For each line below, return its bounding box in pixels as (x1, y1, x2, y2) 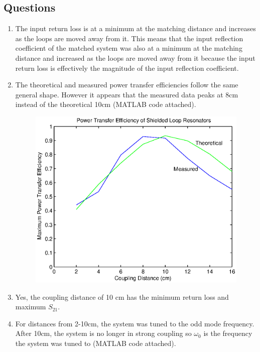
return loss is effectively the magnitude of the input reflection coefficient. (15, 62, 239, 73)
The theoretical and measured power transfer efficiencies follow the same (15, 79, 238, 90)
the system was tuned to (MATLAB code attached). (15, 338, 176, 348)
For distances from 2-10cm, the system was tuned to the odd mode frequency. (15, 318, 254, 328)
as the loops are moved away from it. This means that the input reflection (15, 33, 243, 43)
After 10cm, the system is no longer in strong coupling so (15, 328, 192, 338)
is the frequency (203, 328, 252, 338)
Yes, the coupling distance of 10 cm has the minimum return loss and (15, 291, 229, 302)
